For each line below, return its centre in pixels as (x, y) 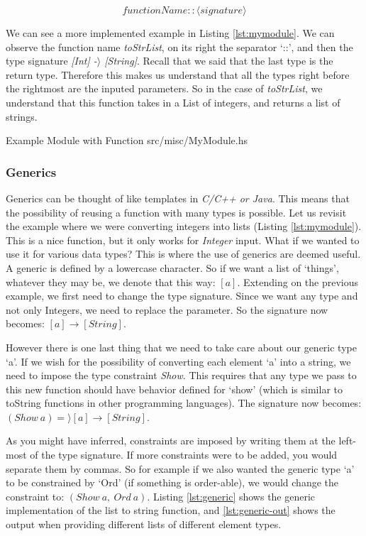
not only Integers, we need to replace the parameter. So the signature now (167, 309)
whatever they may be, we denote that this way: (111, 281)
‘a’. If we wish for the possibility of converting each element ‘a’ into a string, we (178, 361)
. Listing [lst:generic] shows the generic (231, 496)
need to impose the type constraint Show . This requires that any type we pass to (181, 375)
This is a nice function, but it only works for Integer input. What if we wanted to (183, 240)
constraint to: (35, 496)
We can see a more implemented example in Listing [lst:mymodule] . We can (170, 33)
